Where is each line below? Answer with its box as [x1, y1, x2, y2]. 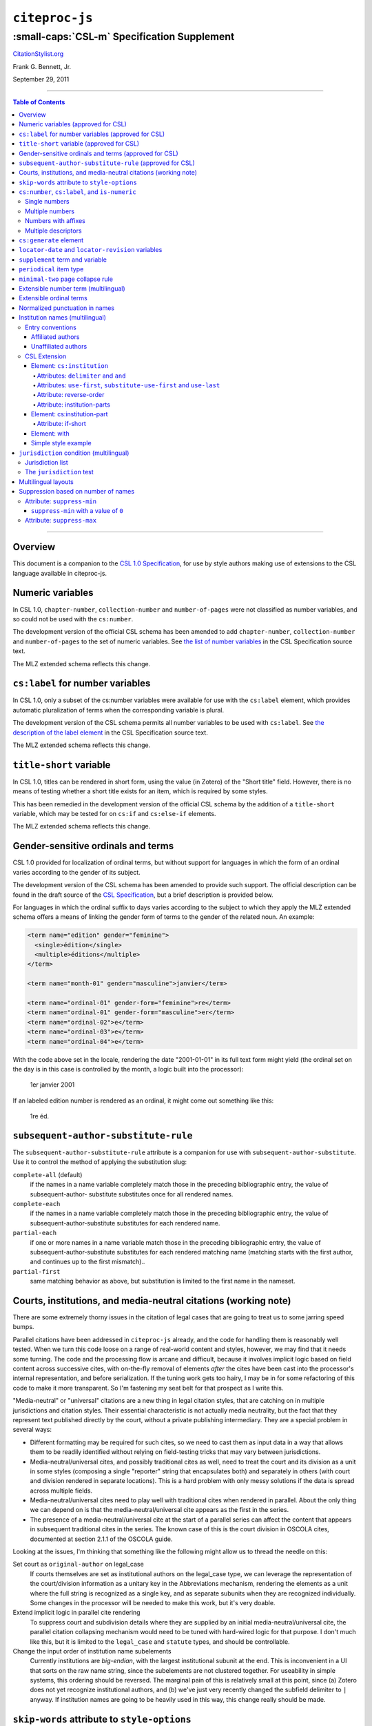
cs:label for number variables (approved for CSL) [19, 130, 165, 138]
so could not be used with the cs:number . [12, 614, 134, 623]
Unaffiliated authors [31, 342, 87, 351]
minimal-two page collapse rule [19, 275, 114, 283]
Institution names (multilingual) [19, 313, 107, 322]
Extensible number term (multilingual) [19, 284, 125, 293]
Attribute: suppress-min [25, 497, 96, 505]
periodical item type [19, 265, 84, 273]
